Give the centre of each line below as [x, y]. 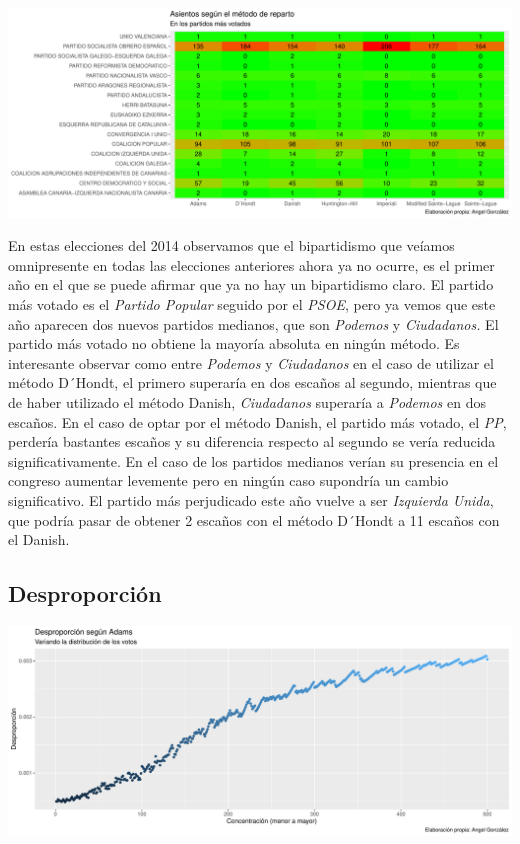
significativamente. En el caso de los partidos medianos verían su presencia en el [253, 460]
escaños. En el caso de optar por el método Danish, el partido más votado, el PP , [257, 421]
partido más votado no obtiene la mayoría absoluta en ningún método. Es [234, 343]
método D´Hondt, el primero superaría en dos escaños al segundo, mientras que [252, 382]
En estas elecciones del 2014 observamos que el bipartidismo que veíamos [231, 245]
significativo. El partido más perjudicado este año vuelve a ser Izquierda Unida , [251, 499]
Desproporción [85, 593]
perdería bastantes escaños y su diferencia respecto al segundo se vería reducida [252, 441]
